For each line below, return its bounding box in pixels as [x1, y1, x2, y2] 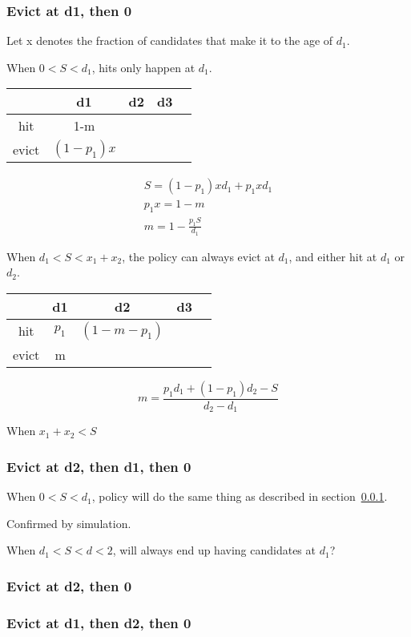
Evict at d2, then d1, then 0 [6, 456, 191, 476]
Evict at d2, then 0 [6, 575, 132, 595]
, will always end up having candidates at [112, 542, 316, 558]
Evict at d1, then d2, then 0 [6, 612, 191, 632]
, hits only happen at [91, 58, 195, 75]
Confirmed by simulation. [6, 514, 131, 531]
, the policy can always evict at [122, 248, 275, 264]
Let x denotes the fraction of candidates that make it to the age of [6, 32, 333, 49]
